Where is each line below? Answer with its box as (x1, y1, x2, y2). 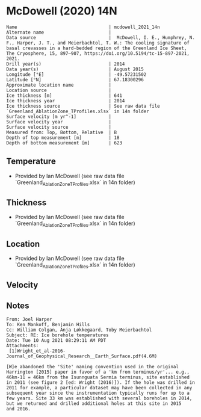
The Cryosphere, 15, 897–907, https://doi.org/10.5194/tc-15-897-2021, (6, 50, 190, 57)
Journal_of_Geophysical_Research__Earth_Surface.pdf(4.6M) (6, 353, 158, 359)
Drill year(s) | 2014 (6, 61, 125, 67)
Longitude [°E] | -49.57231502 (6, 71, 147, 78)
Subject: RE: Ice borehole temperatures (6, 332, 110, 338)
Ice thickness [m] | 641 (6, 92, 122, 99)
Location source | (6, 87, 112, 93)
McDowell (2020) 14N (6, 4, 117, 18)
